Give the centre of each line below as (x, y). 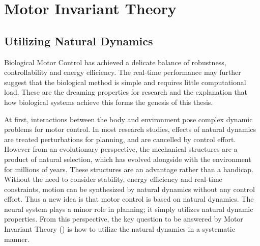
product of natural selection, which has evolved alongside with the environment (128, 159)
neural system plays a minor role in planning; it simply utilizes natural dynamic (129, 209)
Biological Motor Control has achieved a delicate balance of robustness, (115, 62)
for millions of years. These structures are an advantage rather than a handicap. (129, 169)
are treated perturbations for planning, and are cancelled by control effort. (120, 139)
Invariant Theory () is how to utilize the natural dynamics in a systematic (120, 229)
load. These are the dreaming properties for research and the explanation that (126, 92)
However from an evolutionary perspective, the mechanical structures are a (121, 149)
